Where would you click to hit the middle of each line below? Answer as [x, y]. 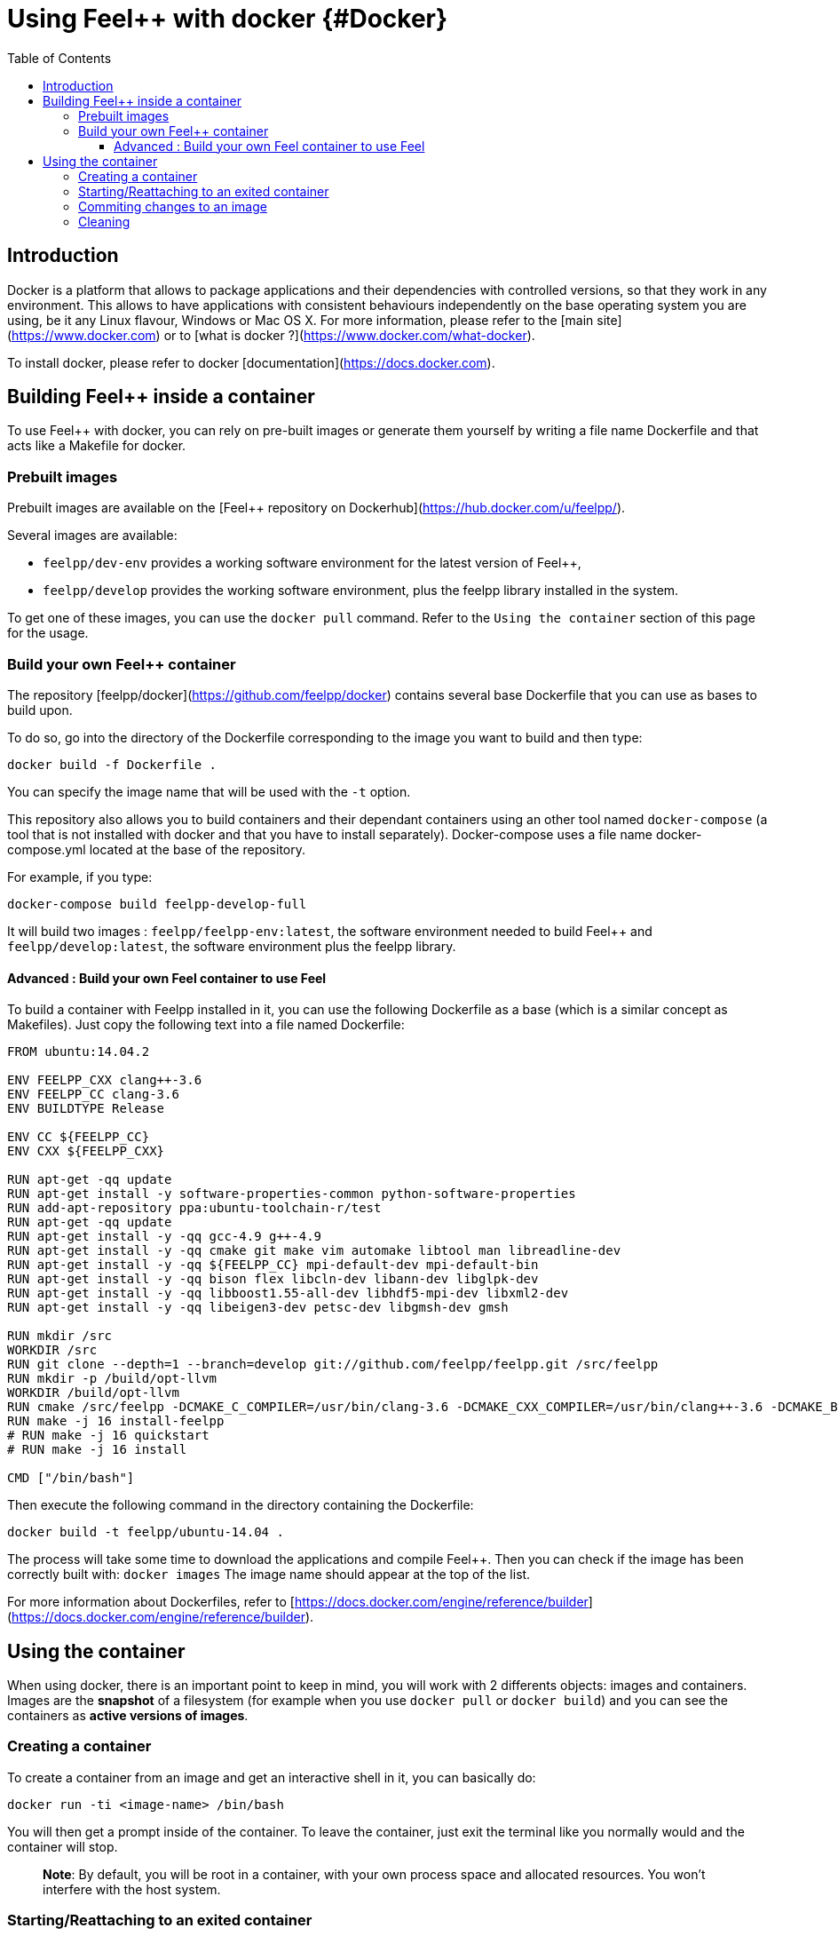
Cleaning [104, 221]
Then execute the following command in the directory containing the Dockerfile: [241, 1505]
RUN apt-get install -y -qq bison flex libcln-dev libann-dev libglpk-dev [273, 1279]
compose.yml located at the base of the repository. [156, 849]
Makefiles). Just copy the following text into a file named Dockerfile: [206, 1025]
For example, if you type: [80, 877]
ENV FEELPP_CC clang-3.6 [93, 1095]
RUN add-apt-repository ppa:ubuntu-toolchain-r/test [194, 1208]
